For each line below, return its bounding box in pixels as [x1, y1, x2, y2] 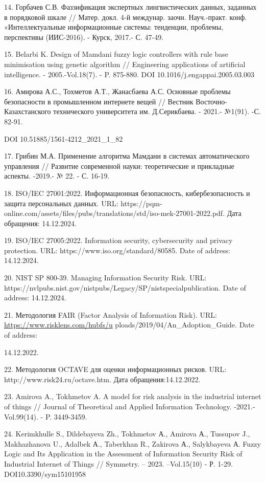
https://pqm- [121, 197, 162, 208]
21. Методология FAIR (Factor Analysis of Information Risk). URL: [4, 309, 217, 320]
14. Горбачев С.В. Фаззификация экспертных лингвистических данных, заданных [4, 2, 257, 12]
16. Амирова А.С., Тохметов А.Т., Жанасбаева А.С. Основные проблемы [4, 86, 231, 97]
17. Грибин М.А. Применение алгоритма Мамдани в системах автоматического [4, 150, 250, 161]
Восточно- [196, 96, 227, 106]
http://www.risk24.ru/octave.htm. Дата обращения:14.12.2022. [4, 374, 201, 384]
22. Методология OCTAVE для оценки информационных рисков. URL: [4, 364, 227, 375]
